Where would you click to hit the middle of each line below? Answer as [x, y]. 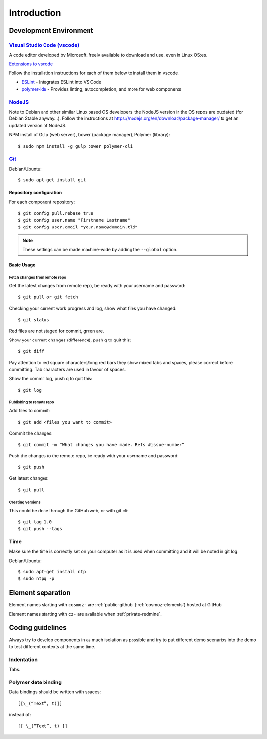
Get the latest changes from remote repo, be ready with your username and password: [97, 285]
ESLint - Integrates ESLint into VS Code [62, 82]
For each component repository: [42, 202]
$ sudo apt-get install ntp [52, 572]
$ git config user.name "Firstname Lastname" [74, 220]
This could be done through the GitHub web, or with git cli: [69, 511]
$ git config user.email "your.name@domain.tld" [78, 227]
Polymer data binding [35, 682]
